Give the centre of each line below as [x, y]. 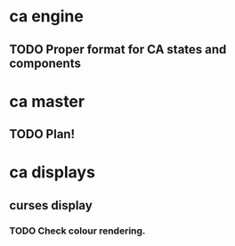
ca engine [47, 16]
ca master [47, 101]
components [45, 63]
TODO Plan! [42, 134]
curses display [51, 205]
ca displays [53, 172]
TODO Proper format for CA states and [118, 49]
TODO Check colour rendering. [77, 231]
